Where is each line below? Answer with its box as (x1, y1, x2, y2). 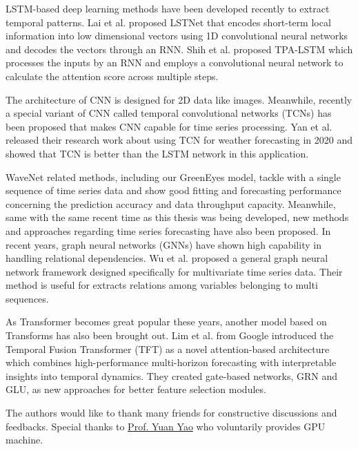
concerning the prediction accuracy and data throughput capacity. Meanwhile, (6, 196, 336, 211)
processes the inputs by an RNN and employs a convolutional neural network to (6, 55, 344, 70)
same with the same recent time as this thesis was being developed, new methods (6, 210, 349, 224)
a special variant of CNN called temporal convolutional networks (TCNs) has (6, 106, 332, 120)
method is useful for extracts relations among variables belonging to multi (6, 278, 318, 292)
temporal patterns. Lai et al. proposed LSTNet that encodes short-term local (6, 15, 331, 29)
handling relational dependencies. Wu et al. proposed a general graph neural (6, 251, 328, 265)
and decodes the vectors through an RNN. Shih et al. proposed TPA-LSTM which (6, 41, 353, 56)
